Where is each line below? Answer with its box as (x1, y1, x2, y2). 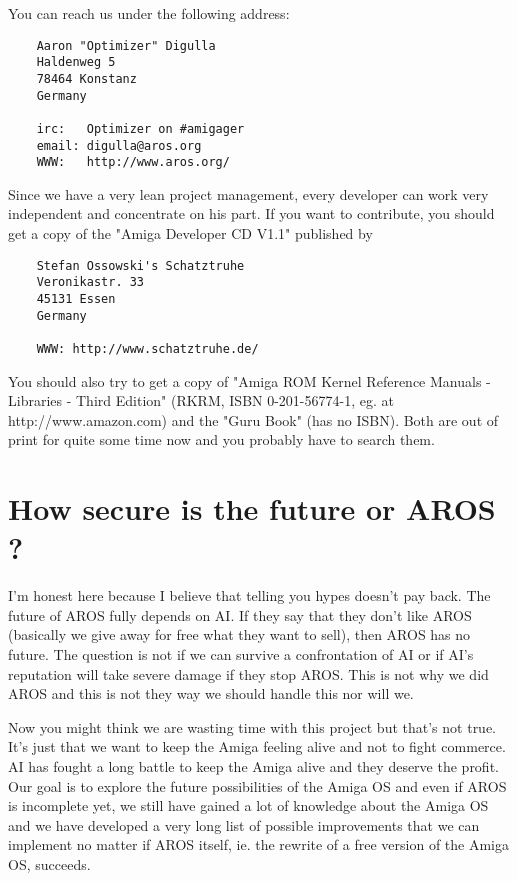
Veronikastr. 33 (36, 275, 145, 290)
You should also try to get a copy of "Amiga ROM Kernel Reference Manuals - (8, 370, 491, 391)
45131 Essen (36, 291, 116, 306)
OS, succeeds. (8, 853, 91, 874)
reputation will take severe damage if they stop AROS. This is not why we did (8, 663, 489, 684)
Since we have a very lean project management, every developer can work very (8, 183, 489, 204)
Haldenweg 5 (36, 55, 116, 70)
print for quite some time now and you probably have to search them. (8, 429, 435, 450)
